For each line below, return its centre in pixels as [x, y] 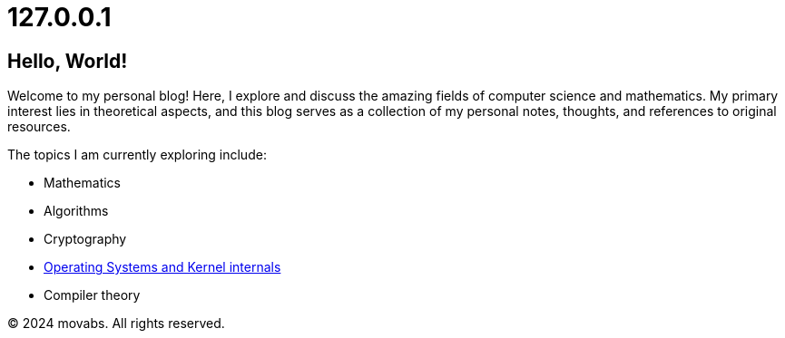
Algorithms [76, 211]
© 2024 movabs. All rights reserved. [116, 324]
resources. [39, 127]
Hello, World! [68, 61]
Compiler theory [92, 295]
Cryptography [85, 239]
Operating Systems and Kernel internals [162, 267]
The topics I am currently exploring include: [137, 155]
